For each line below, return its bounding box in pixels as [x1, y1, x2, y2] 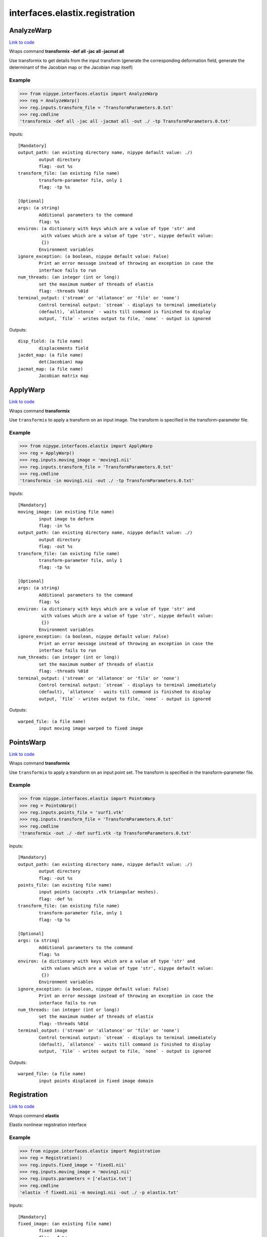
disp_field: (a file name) [18, 338, 84, 344]
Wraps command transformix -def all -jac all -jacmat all [9, 48, 125, 54]
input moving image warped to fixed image [39, 725, 143, 731]
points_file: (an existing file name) [18, 882, 112, 888]
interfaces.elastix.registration [9, 7, 135, 18]
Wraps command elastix [9, 1112, 59, 1118]
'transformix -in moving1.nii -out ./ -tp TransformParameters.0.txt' [19, 478, 195, 483]
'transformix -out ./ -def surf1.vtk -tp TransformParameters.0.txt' [19, 830, 192, 836]
